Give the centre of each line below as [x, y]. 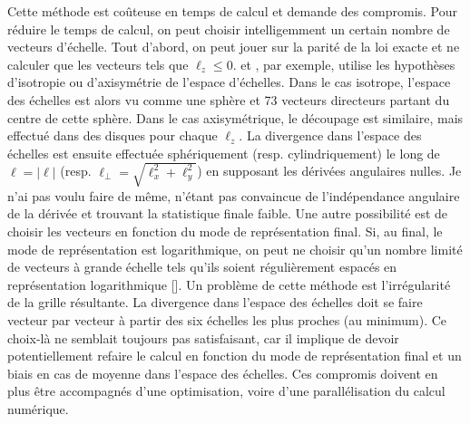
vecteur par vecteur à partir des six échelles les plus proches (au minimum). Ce [227, 320]
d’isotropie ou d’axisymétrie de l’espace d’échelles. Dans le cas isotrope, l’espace [229, 82]
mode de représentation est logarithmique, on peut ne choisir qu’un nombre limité [235, 249]
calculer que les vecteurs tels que [98, 64]
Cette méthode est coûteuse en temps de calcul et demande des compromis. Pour [233, 11]
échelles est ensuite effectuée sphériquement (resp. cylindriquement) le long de [224, 153]
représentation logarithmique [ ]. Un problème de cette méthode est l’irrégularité [229, 284]
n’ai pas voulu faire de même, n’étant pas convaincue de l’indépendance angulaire [234, 195]
